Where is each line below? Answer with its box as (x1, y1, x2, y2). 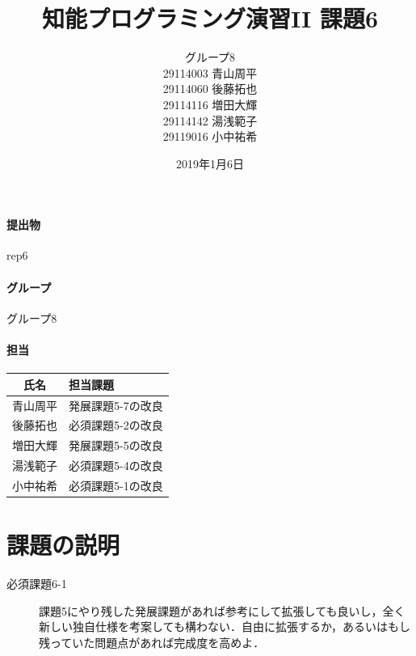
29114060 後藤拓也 (162, 80, 258, 97)
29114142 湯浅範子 (162, 112, 258, 129)
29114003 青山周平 (162, 64, 258, 81)
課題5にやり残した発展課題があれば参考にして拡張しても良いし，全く (39, 602, 405, 619)
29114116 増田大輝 (162, 95, 258, 112)
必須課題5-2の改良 (69, 417, 163, 434)
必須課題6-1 (6, 575, 67, 592)
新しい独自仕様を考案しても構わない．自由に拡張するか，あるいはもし (39, 618, 411, 635)
